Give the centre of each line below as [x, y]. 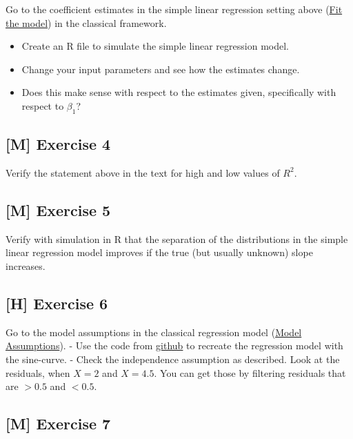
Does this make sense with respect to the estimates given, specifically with [179, 92]
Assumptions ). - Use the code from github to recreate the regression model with [174, 345]
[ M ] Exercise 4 [58, 144]
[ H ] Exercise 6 [57, 303]
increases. [26, 265]
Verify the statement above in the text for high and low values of [143, 172]
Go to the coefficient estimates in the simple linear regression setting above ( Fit [174, 9]
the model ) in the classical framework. [86, 22]
